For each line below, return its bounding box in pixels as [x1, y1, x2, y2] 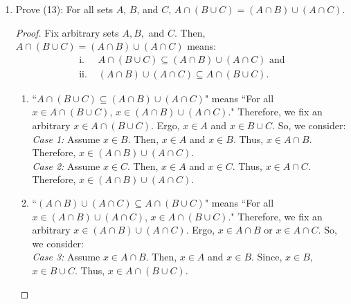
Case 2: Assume [32, 158, 100, 173]
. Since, [251, 249, 282, 264]
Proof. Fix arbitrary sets [15, 25, 119, 39]
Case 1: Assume [32, 131, 100, 146]
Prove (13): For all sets [15, 2, 114, 16]
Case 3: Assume [32, 249, 100, 264]
